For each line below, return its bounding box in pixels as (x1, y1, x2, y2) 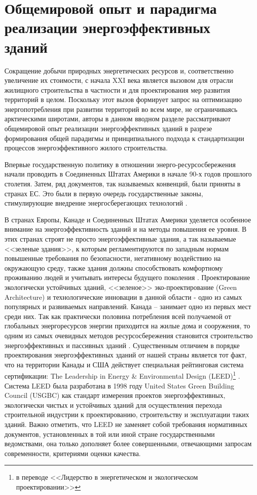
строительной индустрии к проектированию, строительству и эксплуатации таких (4, 409, 250, 420)
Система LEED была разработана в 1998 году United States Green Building (4, 380, 234, 390)
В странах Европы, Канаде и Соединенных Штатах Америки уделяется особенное (4, 214, 251, 224)
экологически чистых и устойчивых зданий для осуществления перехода (4, 399, 222, 410)
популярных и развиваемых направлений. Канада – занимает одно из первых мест (4, 301, 252, 312)
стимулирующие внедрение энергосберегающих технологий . (4, 198, 187, 208)
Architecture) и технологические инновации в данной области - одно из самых (4, 291, 242, 302)
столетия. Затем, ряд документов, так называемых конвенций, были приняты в (4, 178, 241, 189)
